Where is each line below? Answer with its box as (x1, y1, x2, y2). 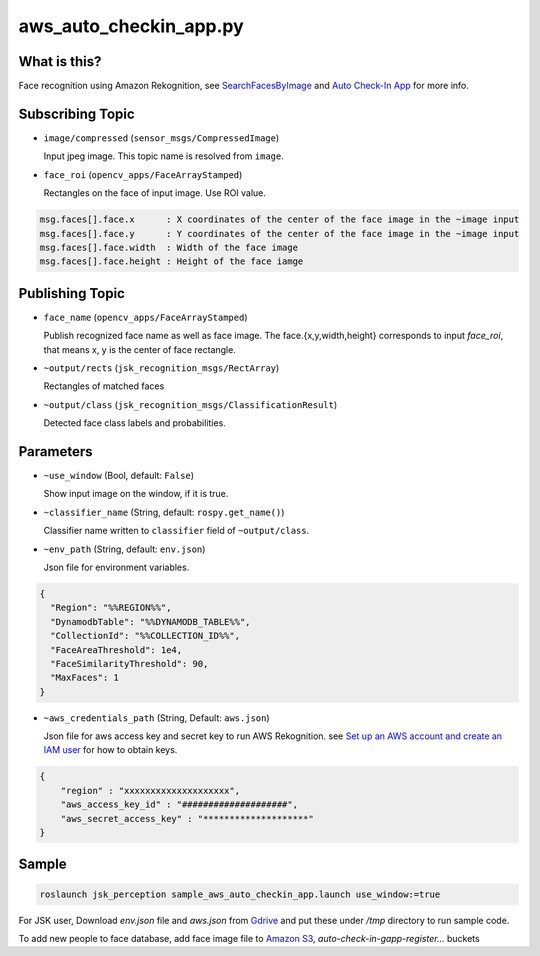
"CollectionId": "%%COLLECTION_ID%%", (50, 630, 240, 642)
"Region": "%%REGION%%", (50, 602, 172, 614)
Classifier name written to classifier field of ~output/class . (43, 525, 310, 537)
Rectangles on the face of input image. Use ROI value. (43, 187, 267, 199)
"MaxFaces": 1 (50, 672, 120, 684)
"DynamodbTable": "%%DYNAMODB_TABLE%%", (50, 616, 251, 627)
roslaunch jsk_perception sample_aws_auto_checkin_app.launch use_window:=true (39, 888, 441, 900)
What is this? (18, 53, 102, 70)
